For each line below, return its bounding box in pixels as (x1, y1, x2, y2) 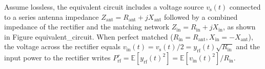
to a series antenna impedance (4, 11, 99, 22)
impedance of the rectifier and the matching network (4, 21, 170, 32)
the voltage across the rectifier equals (4, 41, 121, 52)
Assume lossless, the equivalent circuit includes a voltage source (4, 2, 204, 12)
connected (229, 2, 261, 12)
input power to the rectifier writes (4, 52, 111, 63)
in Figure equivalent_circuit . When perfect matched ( (4, 31, 173, 42)
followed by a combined (164, 11, 238, 22)
